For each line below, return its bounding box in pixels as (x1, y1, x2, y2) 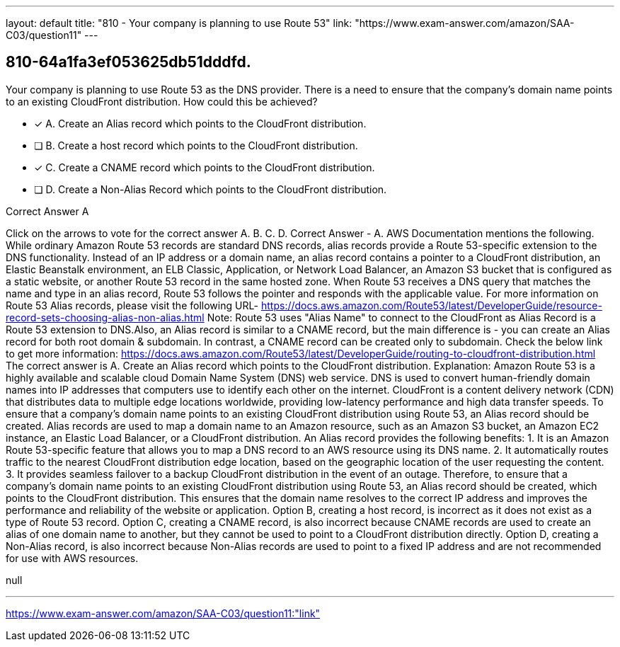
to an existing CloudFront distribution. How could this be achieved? (6, 95, 318, 108)
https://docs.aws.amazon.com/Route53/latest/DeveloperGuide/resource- (260, 299, 602, 311)
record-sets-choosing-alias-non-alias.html (6, 311, 205, 323)
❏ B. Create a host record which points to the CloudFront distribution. (34, 139, 358, 151)
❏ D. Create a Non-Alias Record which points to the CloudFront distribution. (34, 183, 387, 195)
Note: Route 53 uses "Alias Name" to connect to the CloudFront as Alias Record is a (207, 311, 596, 323)
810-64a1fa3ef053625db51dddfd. (6, 53, 251, 71)
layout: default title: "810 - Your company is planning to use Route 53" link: (6, 17, 352, 29)
